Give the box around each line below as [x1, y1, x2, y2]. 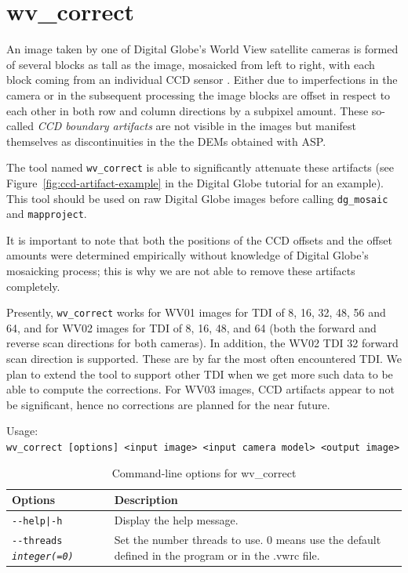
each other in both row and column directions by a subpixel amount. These [6, 102, 369, 118]
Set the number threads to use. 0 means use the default [114, 531, 381, 548]
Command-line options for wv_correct [111, 464, 297, 481]
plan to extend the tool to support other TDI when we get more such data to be [6, 365, 393, 382]
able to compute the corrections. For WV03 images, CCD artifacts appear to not [6, 381, 395, 397]
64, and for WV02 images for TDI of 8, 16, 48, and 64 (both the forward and [6, 319, 377, 335]
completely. [6, 277, 60, 294]
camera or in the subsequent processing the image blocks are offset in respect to [6, 86, 391, 103]
